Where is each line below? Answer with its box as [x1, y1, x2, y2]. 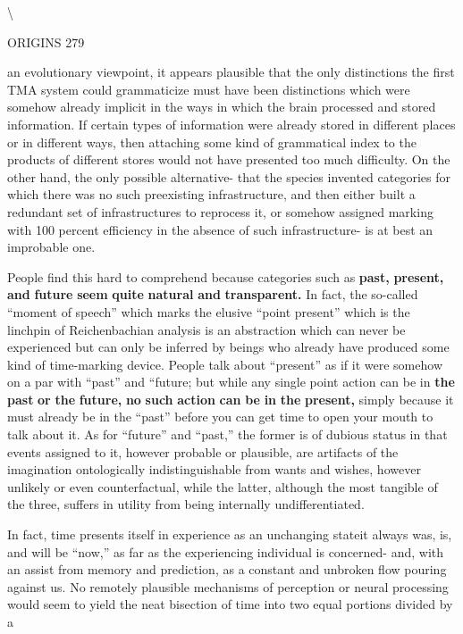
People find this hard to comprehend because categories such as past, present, [7, 267, 444, 286]
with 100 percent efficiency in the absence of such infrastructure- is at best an [7, 220, 434, 238]
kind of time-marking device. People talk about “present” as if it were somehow [7, 355, 443, 373]
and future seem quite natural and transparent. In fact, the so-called [7, 285, 418, 304]
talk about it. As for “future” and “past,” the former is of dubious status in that [7, 425, 448, 444]
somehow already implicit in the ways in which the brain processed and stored [7, 97, 436, 116]
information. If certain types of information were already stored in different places [7, 114, 456, 133]
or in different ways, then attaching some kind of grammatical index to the [7, 132, 417, 151]
